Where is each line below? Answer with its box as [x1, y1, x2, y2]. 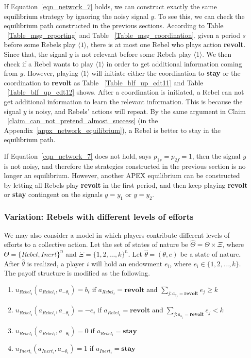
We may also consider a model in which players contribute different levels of [4, 229, 230, 240]
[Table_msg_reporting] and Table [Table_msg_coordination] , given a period [7, 30, 240, 40]
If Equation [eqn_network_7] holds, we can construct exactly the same [4, 1, 217, 11]
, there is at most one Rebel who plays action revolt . [86, 39, 246, 49]
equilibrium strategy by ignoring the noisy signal [4, 11, 149, 21]
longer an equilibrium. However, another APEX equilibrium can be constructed [4, 170, 240, 180]
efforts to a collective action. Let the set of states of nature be [4, 239, 188, 249]
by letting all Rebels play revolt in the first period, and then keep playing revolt [4, 179, 248, 190]
